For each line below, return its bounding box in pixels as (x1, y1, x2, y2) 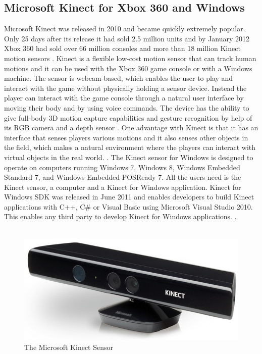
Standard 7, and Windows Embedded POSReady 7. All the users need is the (4, 172, 241, 182)
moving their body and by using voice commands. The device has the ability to (4, 102, 249, 113)
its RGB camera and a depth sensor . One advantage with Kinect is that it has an (4, 122, 258, 133)
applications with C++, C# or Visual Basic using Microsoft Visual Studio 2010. (4, 201, 253, 212)
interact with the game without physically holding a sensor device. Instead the (4, 82, 247, 93)
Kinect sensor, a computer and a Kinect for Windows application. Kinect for (4, 181, 241, 192)
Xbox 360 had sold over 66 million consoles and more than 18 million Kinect (4, 43, 241, 54)
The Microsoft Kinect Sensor (24, 341, 114, 352)
